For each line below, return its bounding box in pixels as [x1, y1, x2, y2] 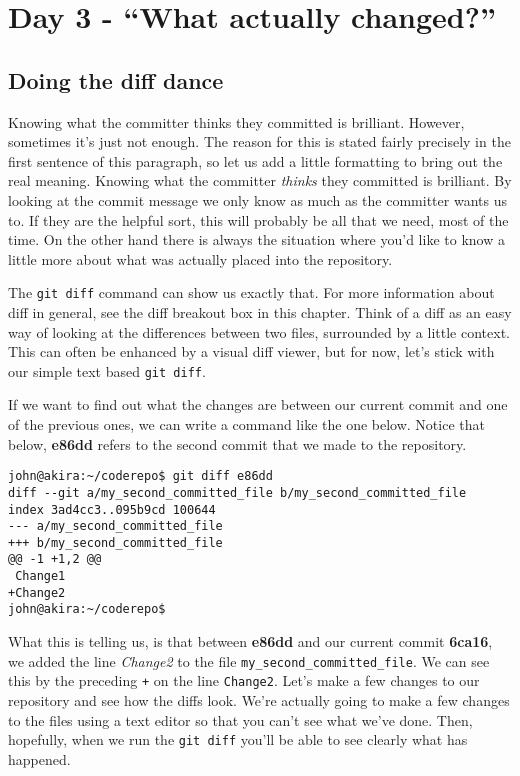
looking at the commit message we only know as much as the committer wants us [8, 189, 507, 210]
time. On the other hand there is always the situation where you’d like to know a [8, 229, 505, 250]
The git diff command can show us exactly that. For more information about [8, 282, 495, 303]
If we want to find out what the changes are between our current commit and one [8, 394, 508, 415]
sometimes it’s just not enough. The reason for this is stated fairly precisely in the [8, 131, 511, 152]
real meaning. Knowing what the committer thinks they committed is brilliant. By [8, 170, 512, 191]
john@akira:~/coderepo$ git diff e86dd [8, 469, 273, 484]
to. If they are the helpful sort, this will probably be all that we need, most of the [8, 209, 509, 230]
